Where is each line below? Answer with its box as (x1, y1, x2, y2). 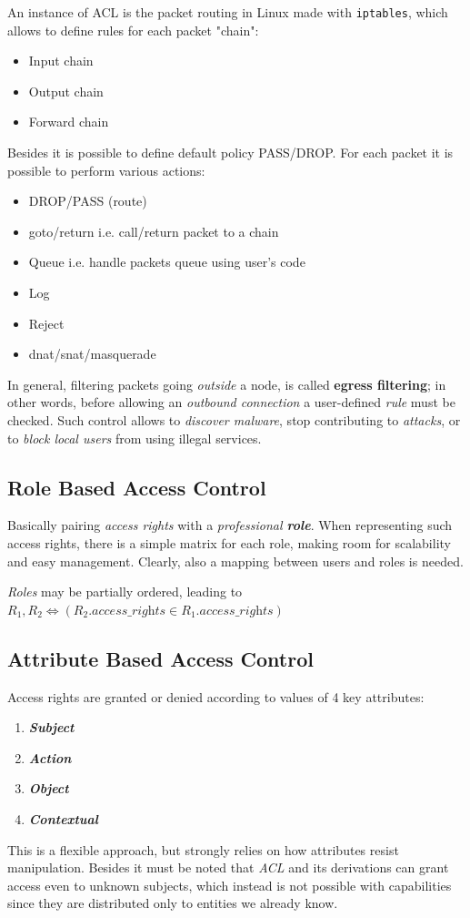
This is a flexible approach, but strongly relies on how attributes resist (7, 840, 399, 859)
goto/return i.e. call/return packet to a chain (28, 221, 279, 240)
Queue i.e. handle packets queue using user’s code (28, 252, 305, 271)
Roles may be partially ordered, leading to (7, 582, 243, 601)
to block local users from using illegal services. (7, 428, 262, 447)
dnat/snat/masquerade (28, 344, 156, 363)
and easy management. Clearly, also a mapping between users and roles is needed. (7, 551, 464, 570)
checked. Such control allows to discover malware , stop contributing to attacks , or (7, 410, 461, 429)
